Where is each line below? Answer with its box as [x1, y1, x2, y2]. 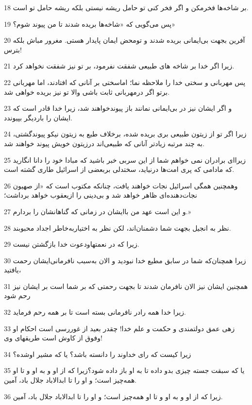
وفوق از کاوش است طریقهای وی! [4, 333, 102, 343]
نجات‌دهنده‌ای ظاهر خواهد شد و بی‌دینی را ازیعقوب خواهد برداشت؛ [4, 190, 197, 200]
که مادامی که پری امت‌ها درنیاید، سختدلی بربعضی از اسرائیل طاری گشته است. [4, 164, 235, 174]
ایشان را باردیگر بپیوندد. [4, 112, 72, 122]
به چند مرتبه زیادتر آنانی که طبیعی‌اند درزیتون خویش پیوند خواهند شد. [4, 138, 204, 148]
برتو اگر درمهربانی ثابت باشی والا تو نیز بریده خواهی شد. [4, 86, 170, 97]
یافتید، [4, 265, 21, 275]
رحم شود [4, 290, 31, 301]
